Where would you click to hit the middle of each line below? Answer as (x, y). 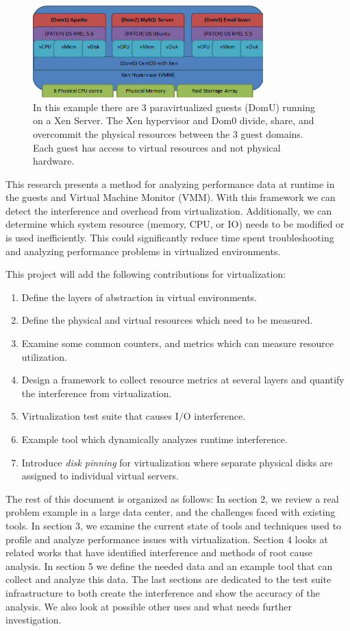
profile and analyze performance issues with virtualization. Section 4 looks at (167, 539)
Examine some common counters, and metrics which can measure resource (178, 343)
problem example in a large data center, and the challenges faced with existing (171, 512)
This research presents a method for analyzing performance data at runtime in (170, 183)
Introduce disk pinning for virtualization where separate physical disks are (177, 462)
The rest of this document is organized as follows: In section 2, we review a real (172, 498)
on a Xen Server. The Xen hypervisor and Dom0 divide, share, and (174, 120)
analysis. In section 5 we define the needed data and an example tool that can (169, 565)
